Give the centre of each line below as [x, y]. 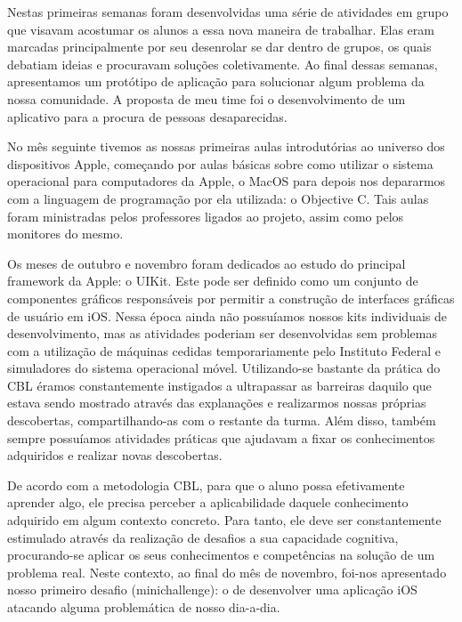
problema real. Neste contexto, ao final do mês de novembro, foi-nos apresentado [227, 572]
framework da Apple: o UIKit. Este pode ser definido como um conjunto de [213, 281]
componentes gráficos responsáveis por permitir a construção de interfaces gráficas [231, 298]
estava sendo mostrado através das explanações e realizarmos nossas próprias [217, 403]
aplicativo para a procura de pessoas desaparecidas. [147, 116]
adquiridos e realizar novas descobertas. [115, 455]
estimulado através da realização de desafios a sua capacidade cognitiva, [203, 537]
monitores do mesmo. [65, 234]
